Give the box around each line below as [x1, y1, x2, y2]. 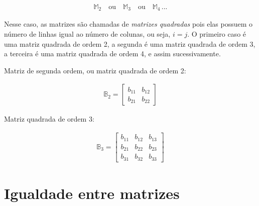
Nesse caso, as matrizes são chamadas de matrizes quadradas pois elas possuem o [4, 19, 253, 29]
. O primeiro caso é [187, 29, 246, 39]
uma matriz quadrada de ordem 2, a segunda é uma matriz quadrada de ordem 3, [4, 38, 255, 49]
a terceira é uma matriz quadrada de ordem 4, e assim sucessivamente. [4, 48, 221, 59]
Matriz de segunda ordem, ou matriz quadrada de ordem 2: [4, 65, 186, 75]
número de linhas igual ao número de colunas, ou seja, [4, 29, 171, 39]
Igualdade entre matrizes [4, 182, 180, 203]
